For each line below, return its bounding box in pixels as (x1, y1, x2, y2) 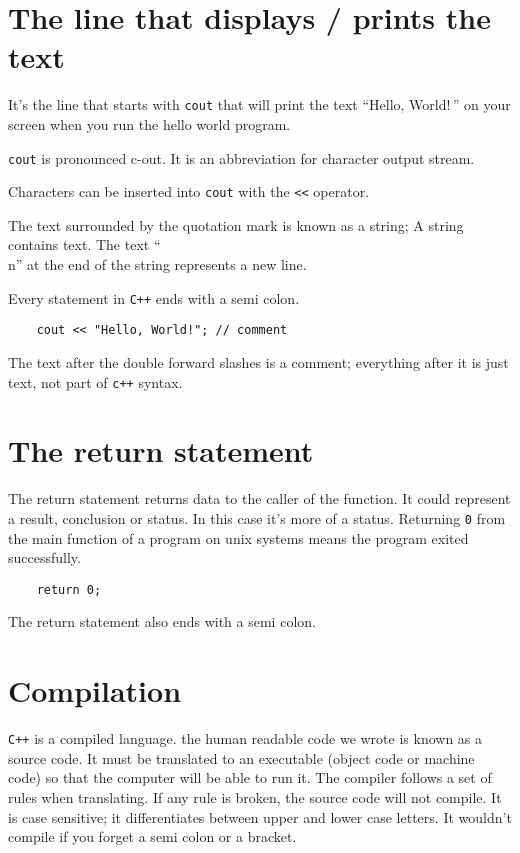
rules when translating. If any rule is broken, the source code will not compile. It (8, 787, 502, 807)
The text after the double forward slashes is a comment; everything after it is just (8, 351, 509, 372)
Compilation (8, 670, 182, 711)
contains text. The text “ (8, 234, 161, 255)
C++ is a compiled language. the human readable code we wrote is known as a (8, 728, 483, 749)
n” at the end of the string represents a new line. (8, 254, 307, 275)
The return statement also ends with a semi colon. (8, 611, 316, 632)
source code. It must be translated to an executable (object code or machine (8, 747, 475, 768)
